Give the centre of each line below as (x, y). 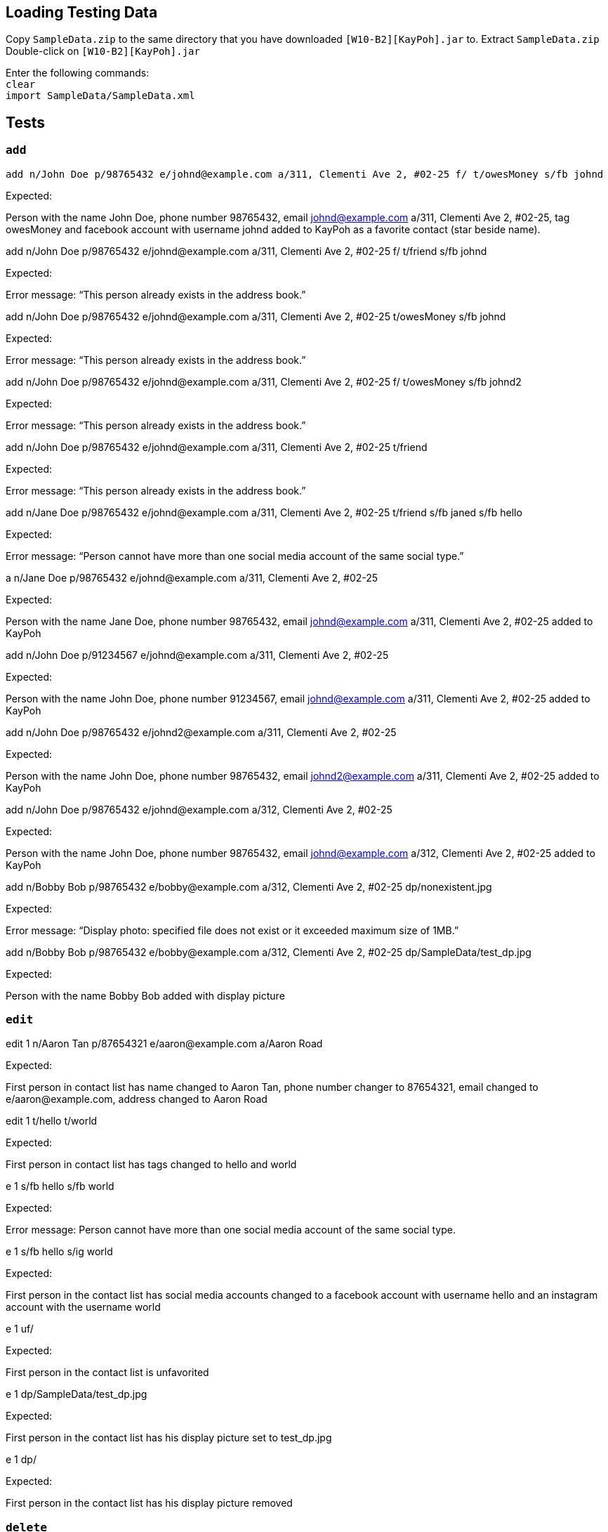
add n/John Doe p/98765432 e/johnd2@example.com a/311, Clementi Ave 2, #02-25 (201, 732)
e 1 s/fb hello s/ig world (59, 1252)
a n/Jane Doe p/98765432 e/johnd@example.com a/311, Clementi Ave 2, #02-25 (192, 577)
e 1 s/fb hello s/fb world (60, 1186)
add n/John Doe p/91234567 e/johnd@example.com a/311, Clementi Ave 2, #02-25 (197, 655)
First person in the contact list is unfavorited (107, 1373)
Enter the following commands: (78, 73)
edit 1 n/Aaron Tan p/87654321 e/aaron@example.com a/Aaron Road (164, 1044)
